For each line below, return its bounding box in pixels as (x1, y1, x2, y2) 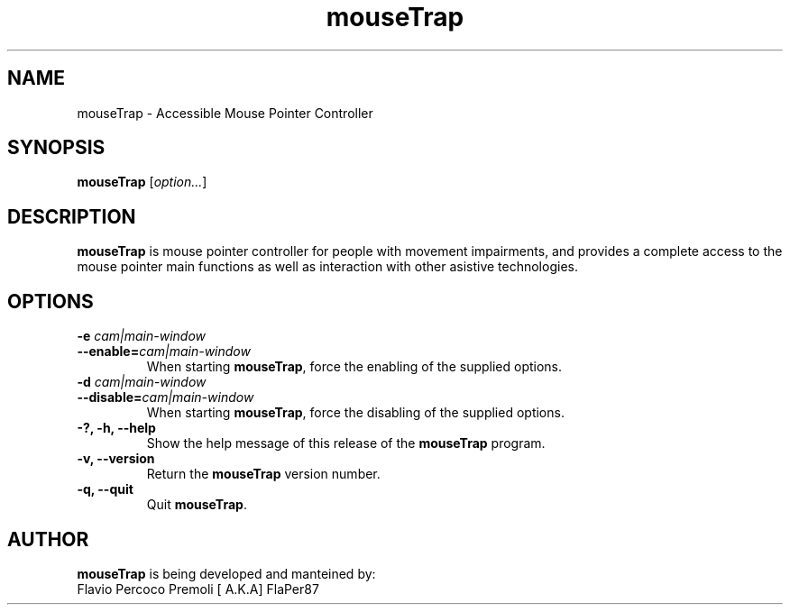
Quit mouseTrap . (146, 497, 247, 513)
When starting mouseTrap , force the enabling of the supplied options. (146, 359, 563, 375)
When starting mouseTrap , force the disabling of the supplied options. (146, 405, 565, 421)
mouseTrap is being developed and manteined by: (77, 565, 376, 581)
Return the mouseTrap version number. (146, 466, 381, 482)
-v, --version (77, 451, 155, 467)
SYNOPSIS (7, 136, 106, 160)
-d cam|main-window (77, 374, 207, 390)
